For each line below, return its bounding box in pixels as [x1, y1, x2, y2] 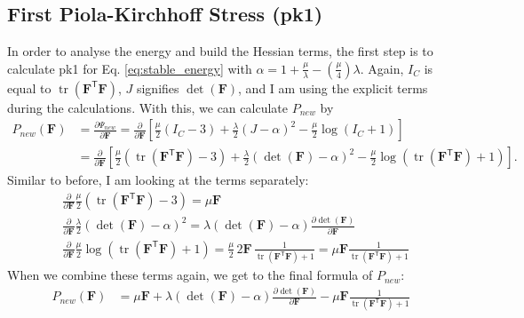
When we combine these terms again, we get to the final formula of [7, 266, 373, 284]
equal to [7, 78, 52, 97]
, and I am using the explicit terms [238, 78, 428, 97]
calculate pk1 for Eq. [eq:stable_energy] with [7, 59, 252, 77]
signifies [136, 78, 179, 97]
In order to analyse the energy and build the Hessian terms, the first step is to [7, 42, 433, 60]
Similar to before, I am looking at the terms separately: [7, 171, 309, 189]
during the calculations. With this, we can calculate [7, 98, 288, 116]
